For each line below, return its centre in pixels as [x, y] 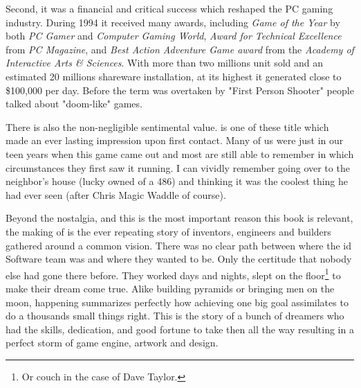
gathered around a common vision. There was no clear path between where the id [179, 245]
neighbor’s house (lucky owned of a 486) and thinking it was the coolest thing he [177, 181]
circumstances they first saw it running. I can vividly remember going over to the [178, 167]
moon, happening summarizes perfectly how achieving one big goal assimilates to [177, 302]
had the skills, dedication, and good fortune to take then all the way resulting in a [180, 329]
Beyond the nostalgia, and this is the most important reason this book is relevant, [179, 218]
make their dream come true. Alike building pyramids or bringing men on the [170, 288]
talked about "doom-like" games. [74, 104]
